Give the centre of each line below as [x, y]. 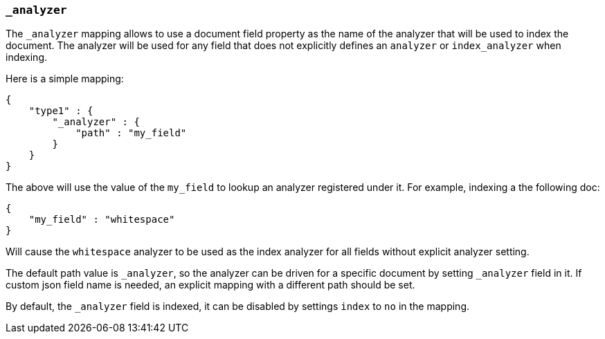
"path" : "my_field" [131, 133]
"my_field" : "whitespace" [102, 220]
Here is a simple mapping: [65, 79]
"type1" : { [61, 111]
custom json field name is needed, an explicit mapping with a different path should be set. [210, 285]
